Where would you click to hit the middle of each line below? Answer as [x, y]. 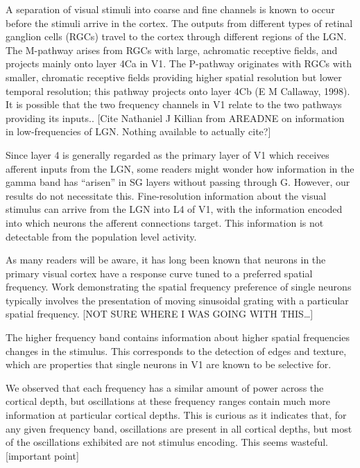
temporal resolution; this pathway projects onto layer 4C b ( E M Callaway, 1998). [178, 90]
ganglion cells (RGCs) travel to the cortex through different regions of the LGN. [176, 36]
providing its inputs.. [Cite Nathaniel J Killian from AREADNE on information [175, 118]
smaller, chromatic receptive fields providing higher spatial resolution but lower [174, 77]
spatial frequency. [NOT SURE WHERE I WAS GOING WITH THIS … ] [160, 314]
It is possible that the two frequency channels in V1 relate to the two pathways [174, 104]
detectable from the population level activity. [101, 236]
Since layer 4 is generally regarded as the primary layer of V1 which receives [168, 154]
